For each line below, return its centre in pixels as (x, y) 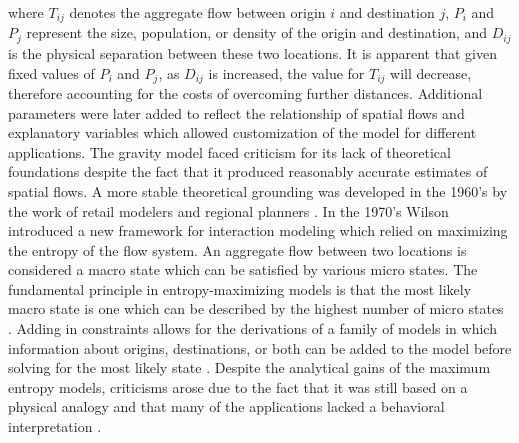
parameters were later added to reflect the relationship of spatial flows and (236, 112)
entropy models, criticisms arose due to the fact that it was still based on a (238, 386)
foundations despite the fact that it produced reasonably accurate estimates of (248, 171)
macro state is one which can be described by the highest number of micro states (256, 308)
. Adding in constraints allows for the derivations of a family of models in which (252, 328)
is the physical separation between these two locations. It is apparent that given (252, 52)
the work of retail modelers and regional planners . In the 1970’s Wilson (228, 210)
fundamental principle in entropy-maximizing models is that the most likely (240, 288)
